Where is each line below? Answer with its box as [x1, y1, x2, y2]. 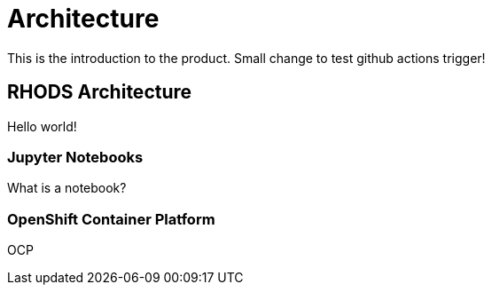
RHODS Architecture [7, 81, 192, 104]
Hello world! [7, 118, 77, 134]
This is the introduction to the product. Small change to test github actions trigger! [7, 50, 486, 66]
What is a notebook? [7, 180, 127, 196]
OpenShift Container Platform [7, 209, 215, 228]
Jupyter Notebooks [7, 147, 144, 166]
